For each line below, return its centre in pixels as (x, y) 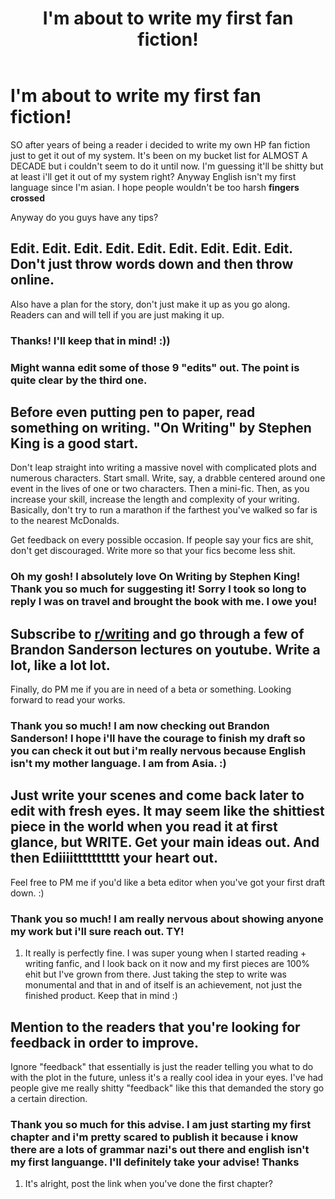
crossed (28, 198)
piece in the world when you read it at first (144, 827)
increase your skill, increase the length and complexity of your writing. (155, 499)
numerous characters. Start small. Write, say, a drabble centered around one (168, 478)
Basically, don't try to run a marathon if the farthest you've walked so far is (164, 510)
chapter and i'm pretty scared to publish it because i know (154, 1137)
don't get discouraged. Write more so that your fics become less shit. (153, 551)
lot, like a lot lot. (60, 665)
